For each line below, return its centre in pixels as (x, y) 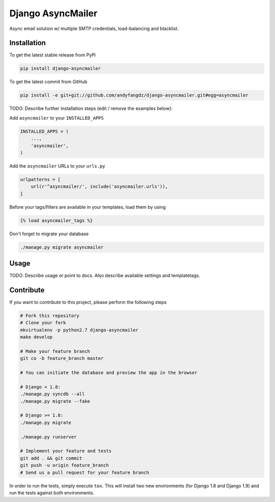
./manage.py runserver (48, 437)
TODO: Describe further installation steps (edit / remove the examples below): (91, 108)
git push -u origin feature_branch (64, 465)
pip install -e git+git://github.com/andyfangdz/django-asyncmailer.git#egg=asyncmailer (134, 95)
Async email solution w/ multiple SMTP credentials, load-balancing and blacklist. (94, 29)
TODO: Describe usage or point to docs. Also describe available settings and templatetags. (105, 275)
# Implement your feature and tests (66, 451)
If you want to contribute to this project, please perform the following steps (88, 302)
